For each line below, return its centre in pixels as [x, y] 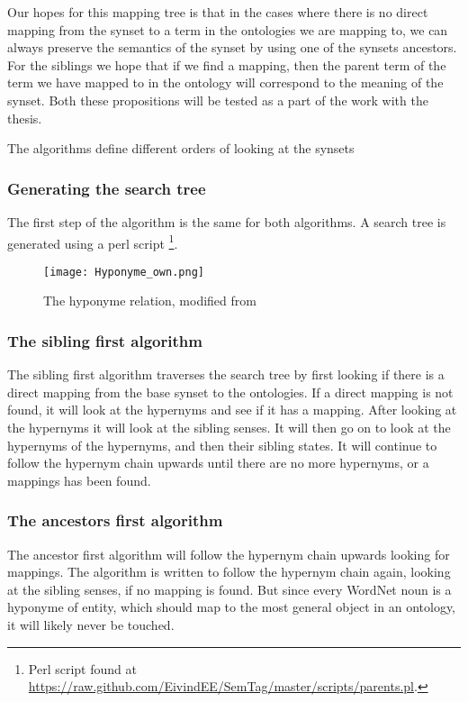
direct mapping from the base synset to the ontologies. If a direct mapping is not [230, 392]
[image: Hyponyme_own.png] [124, 272]
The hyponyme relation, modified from [150, 301]
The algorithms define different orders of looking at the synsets [181, 148]
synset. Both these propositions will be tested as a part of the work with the [218, 100]
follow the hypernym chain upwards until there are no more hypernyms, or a [218, 463]
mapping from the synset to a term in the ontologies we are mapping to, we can [228, 29]
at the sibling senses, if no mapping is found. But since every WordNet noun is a [229, 589]
